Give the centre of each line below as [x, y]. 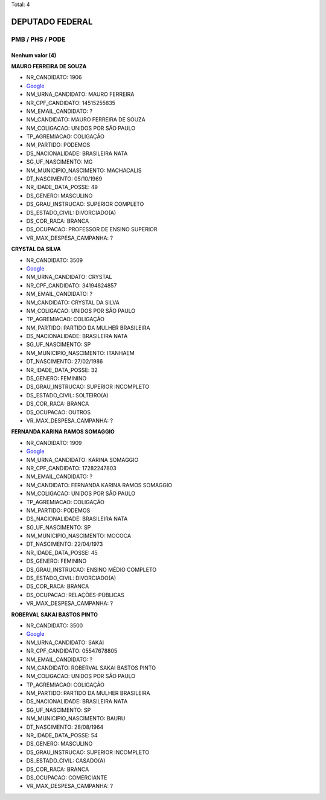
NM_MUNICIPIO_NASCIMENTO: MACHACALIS [84, 170]
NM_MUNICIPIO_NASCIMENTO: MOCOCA [79, 536]
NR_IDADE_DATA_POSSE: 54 [62, 735]
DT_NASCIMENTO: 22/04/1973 [65, 544]
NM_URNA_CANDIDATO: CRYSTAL [69, 277]
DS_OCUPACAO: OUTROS [59, 412]
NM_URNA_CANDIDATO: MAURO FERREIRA [80, 94]
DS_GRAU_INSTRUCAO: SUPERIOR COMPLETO [85, 204]
